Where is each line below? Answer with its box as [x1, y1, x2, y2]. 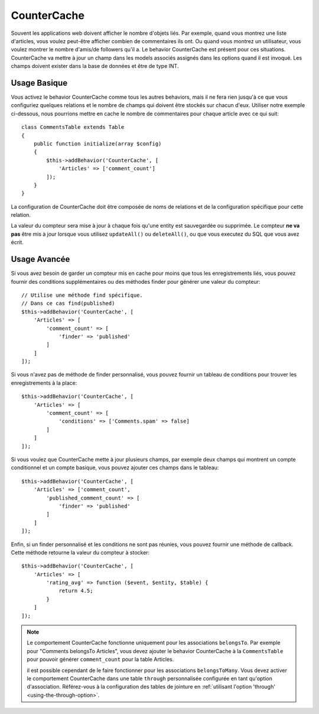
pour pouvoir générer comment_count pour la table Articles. [27, 656, 174, 663]
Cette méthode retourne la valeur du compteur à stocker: [11, 549, 150, 556]
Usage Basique [11, 77, 68, 88]
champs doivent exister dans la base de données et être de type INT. [11, 63, 179, 70]
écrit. [11, 239, 24, 246]
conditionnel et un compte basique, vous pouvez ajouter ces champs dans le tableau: [11, 464, 219, 471]
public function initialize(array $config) [33, 140, 162, 147]
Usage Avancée [11, 254, 70, 264]
